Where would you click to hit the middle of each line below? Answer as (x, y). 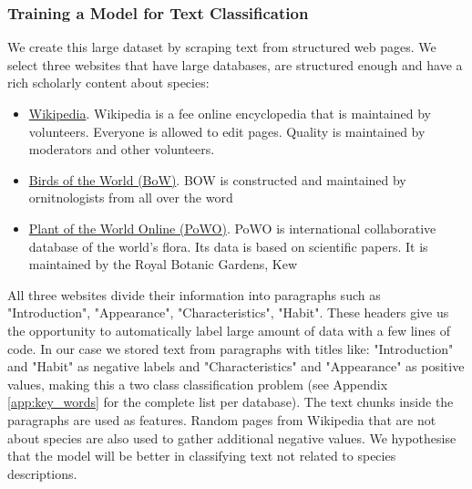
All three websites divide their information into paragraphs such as (194, 294)
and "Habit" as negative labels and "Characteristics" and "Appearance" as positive (236, 366)
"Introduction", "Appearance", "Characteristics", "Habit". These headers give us (228, 312)
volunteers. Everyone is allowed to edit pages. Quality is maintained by (227, 131)
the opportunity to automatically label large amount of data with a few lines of (229, 330)
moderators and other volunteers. (122, 149)
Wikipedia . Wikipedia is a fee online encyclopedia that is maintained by (230, 113)
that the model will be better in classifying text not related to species (202, 456)
